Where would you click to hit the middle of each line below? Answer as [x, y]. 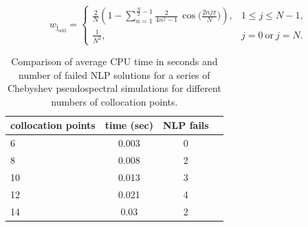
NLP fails [186, 125]
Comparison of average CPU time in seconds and [114, 61]
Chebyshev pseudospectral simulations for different [114, 88]
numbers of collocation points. [114, 101]
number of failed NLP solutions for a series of [114, 74]
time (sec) [129, 125]
